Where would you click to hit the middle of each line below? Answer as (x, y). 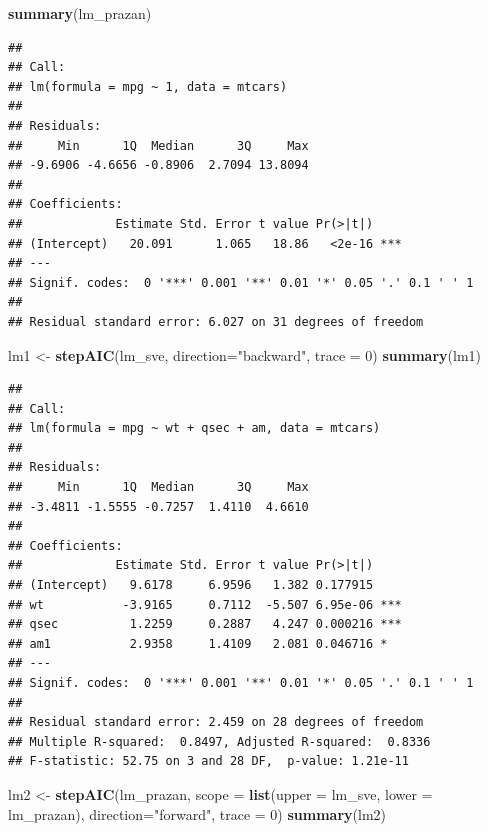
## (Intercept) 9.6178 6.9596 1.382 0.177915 (191, 585)
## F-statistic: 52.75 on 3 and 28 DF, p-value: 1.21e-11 (208, 761)
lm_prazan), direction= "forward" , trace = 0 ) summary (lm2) (197, 813)
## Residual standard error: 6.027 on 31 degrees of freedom (216, 321)
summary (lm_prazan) (80, 13)
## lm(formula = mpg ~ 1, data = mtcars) (148, 86)
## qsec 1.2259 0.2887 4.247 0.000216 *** (205, 624)
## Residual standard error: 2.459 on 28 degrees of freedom (216, 722)
